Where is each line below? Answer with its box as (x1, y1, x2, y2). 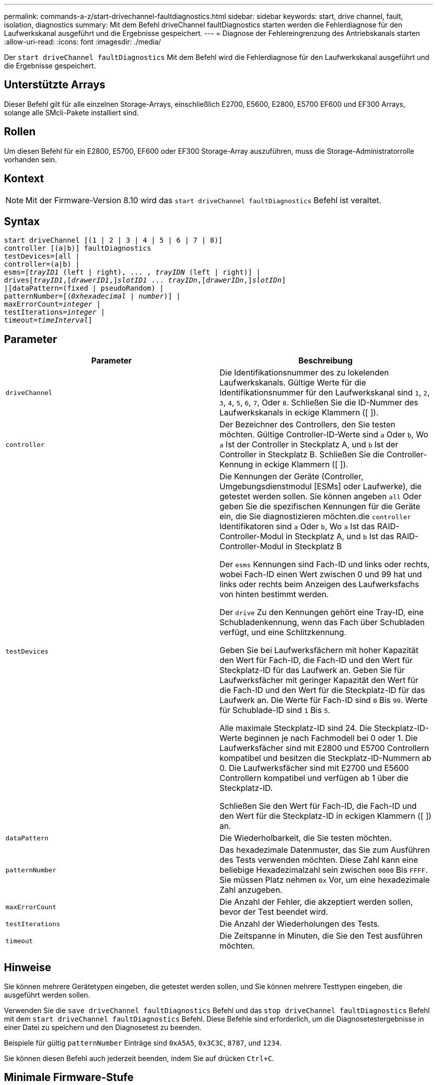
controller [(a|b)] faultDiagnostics (4, 244, 152, 253)
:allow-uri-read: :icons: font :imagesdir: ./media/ (4, 37, 161, 46)
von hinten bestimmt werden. (219, 589, 329, 600)
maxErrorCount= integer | (4, 300, 101, 309)
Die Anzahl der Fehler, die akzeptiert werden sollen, (219, 897, 413, 907)
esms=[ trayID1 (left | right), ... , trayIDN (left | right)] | (4, 268, 261, 277)
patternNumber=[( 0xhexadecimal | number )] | (4, 292, 181, 301)
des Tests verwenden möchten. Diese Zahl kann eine (219, 855, 419, 865)
